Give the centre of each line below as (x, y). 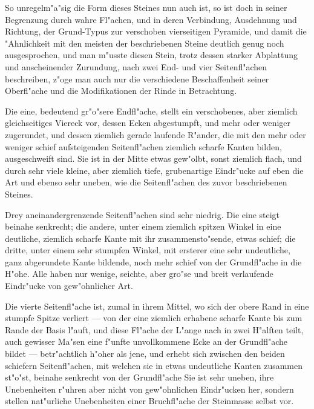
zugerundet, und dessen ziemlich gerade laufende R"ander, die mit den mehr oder (155, 134)
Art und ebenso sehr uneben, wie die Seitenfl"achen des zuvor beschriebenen (146, 182)
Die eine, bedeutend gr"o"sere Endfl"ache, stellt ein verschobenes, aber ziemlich (151, 111)
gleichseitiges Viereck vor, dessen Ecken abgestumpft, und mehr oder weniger (148, 123)
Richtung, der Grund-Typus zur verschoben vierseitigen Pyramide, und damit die (156, 31)
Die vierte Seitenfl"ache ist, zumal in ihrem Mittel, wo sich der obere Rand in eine (157, 306)
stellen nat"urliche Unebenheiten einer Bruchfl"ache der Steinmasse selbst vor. (149, 401)
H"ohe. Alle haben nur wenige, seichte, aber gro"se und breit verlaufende (139, 274)
